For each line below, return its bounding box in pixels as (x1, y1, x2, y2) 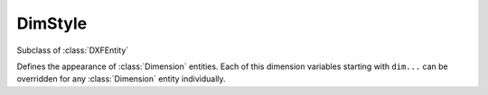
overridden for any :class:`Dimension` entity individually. (16, 73, 226, 84)
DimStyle (16, 13, 88, 33)
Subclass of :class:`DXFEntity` (16, 45, 129, 56)
